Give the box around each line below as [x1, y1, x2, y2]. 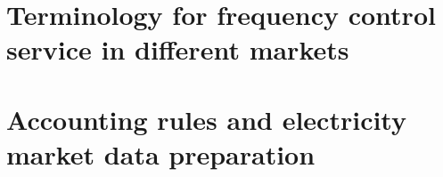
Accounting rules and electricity [6, 101, 406, 137]
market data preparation [6, 135, 316, 172]
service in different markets [6, 31, 349, 68]
